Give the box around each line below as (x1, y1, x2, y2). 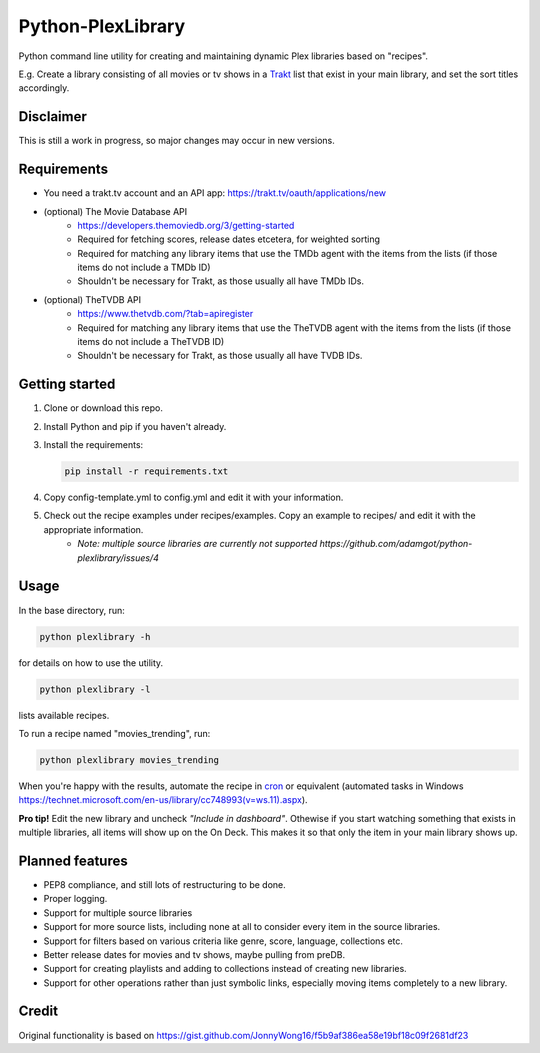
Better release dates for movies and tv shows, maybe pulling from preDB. (43, 948, 345, 960)
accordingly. (18, 82, 70, 94)
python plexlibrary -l (39, 683, 151, 695)
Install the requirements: (43, 439, 144, 451)
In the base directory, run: (18, 604, 125, 616)
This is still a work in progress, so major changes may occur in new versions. (18, 135, 335, 147)
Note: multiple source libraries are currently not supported (77, 538, 318, 550)
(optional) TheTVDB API (43, 293, 142, 305)
